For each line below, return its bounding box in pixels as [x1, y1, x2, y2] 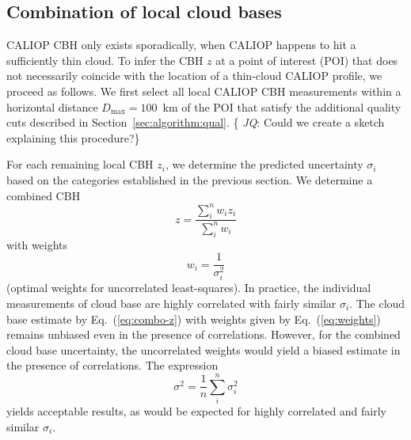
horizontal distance [6, 98, 98, 115]
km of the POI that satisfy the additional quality [162, 98, 401, 115]
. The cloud [349, 294, 405, 311]
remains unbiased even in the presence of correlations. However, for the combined [6, 326, 401, 343]
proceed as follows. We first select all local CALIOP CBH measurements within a [6, 82, 401, 99]
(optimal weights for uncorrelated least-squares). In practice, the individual [6, 279, 371, 296]
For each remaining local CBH [6, 156, 154, 173]
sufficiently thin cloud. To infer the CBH [6, 51, 204, 68]
